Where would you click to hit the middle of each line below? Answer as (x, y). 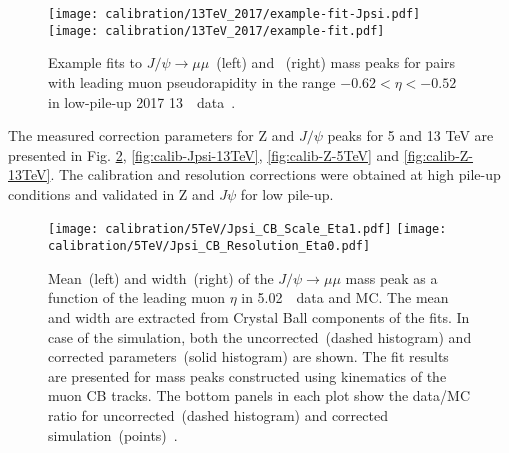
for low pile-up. (287, 193)
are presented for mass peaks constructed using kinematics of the (247, 375)
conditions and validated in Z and (111, 193)
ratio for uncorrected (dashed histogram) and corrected (218, 414)
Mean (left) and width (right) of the (161, 277)
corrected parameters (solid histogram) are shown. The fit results (248, 356)
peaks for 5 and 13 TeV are (410, 135)
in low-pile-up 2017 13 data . (142, 101)
